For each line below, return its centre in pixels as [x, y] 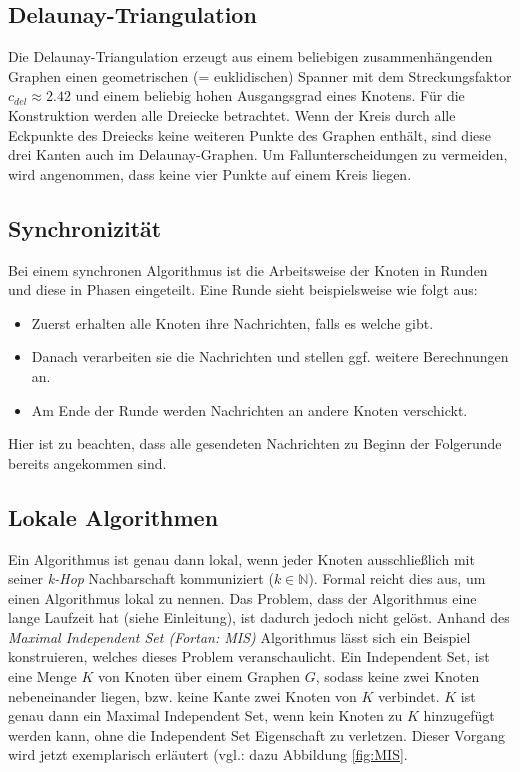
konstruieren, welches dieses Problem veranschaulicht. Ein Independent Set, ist [249, 656]
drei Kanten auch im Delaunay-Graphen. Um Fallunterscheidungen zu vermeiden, [258, 154]
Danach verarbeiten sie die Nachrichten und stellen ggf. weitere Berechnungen [270, 356]
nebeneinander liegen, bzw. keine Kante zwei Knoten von [182, 695]
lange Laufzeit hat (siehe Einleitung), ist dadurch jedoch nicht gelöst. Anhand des [259, 617]
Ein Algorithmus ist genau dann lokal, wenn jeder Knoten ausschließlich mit [241, 558]
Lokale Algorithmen [113, 516]
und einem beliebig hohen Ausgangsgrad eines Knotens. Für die [270, 95]
